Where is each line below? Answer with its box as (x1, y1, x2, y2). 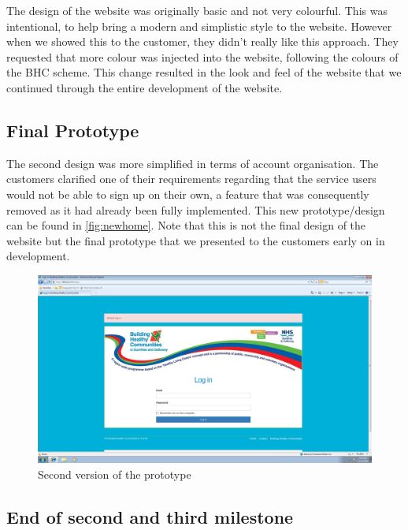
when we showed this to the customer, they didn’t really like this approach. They (6, 33, 399, 50)
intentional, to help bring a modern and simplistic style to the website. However (6, 17, 392, 34)
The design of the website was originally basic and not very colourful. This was (6, 2, 388, 18)
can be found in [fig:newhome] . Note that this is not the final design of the (6, 217, 366, 233)
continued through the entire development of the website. (6, 79, 283, 95)
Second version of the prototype (38, 466, 191, 483)
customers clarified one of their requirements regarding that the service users (6, 170, 376, 187)
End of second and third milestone (6, 505, 294, 528)
